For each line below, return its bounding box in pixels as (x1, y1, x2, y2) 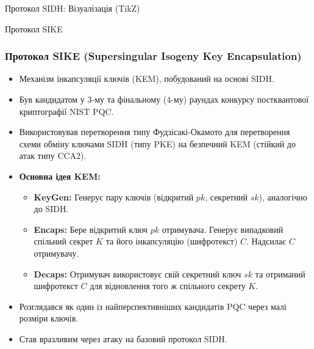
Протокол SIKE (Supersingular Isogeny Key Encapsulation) (5, 48, 302, 64)
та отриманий (255, 267, 305, 280)
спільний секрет (34, 235, 93, 248)
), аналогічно (259, 190, 307, 203)
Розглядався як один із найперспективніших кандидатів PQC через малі (19, 299, 287, 312)
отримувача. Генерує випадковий (162, 222, 284, 235)
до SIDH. (34, 202, 69, 215)
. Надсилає (246, 235, 286, 248)
